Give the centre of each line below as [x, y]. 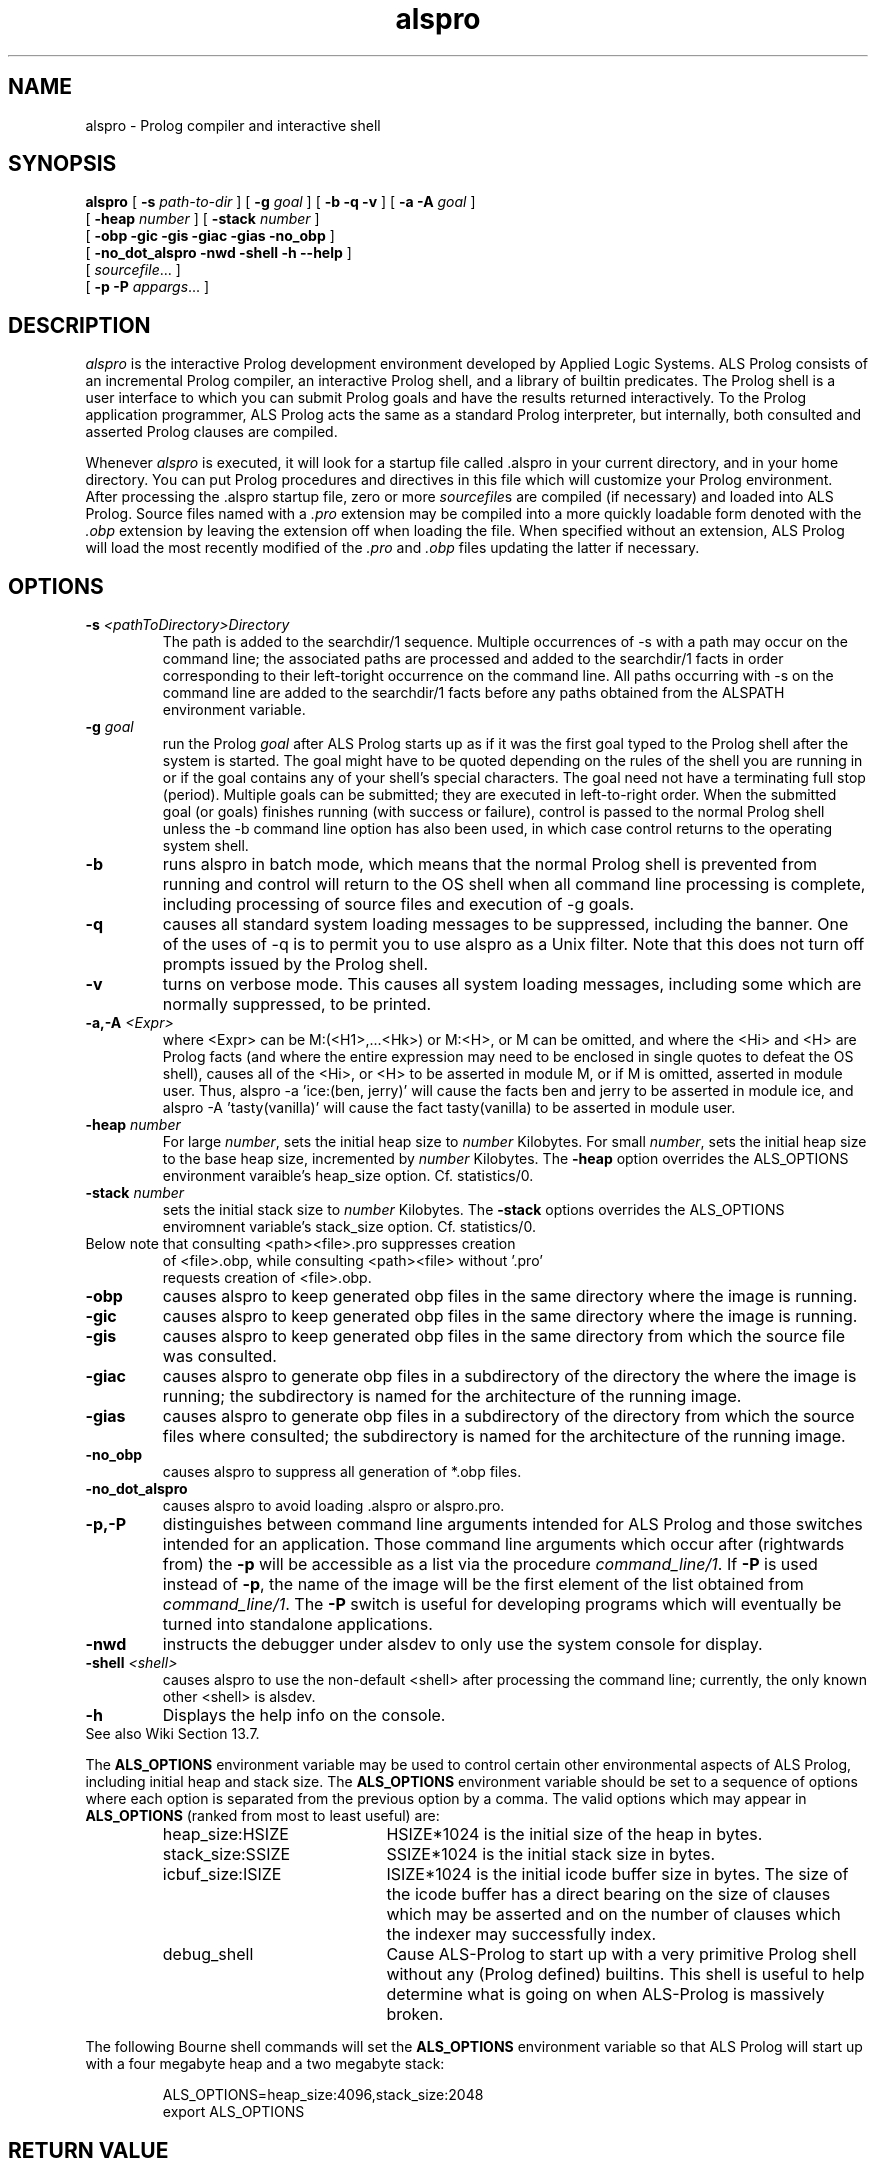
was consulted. [219, 1356]
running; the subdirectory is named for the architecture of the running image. [452, 1396]
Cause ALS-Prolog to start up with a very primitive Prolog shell [621, 1954]
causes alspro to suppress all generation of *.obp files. [342, 1472]
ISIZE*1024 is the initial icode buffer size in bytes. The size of [617, 1874]
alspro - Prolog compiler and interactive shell [233, 125]
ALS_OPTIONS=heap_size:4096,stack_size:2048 [323, 2095]
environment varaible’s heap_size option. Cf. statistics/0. [348, 1176]
